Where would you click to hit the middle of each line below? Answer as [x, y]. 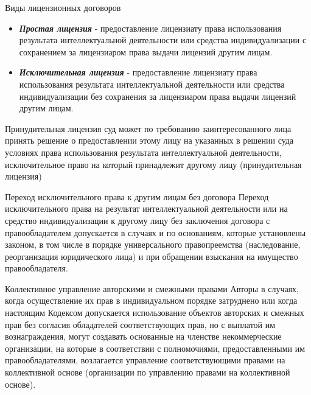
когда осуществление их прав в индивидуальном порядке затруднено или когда [151, 300]
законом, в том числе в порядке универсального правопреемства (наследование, [153, 244]
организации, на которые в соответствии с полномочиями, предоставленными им [155, 348]
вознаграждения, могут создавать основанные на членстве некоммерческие [143, 336]
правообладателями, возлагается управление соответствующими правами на [145, 360]
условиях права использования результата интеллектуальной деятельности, [143, 152]
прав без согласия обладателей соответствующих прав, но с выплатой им [140, 324]
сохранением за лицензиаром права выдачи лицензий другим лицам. [146, 51]
